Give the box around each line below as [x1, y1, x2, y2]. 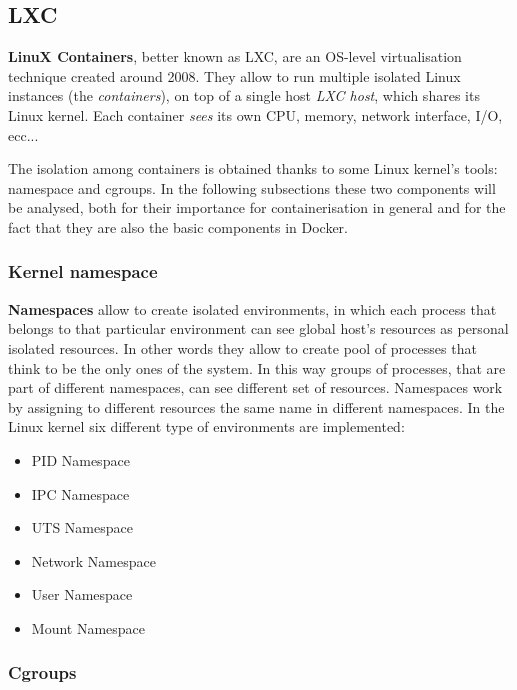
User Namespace [31, 584, 133, 605]
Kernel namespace [8, 259, 158, 284]
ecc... [8, 124, 39, 145]
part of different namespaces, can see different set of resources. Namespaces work [8, 377, 503, 398]
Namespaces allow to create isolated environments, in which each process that [8, 298, 497, 319]
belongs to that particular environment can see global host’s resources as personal [8, 318, 509, 339]
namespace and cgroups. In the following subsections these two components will [8, 177, 496, 198]
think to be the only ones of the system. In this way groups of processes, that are [8, 357, 506, 378]
